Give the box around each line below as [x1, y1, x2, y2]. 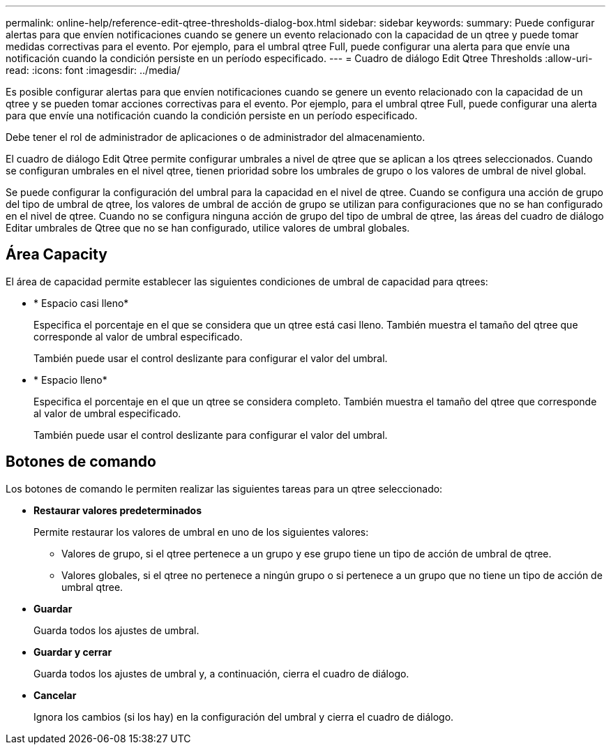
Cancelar [33, 689, 77, 701]
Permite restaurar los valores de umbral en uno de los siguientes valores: [33, 525, 369, 538]
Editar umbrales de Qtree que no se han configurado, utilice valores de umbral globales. [6, 222, 410, 234]
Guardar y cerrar [33, 645, 112, 658]
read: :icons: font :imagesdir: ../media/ [6, 64, 181, 76]
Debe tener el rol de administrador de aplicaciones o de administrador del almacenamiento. [6, 131, 425, 143]
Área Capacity [6, 246, 107, 264]
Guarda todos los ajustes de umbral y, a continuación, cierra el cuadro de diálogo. [33, 667, 409, 680]
